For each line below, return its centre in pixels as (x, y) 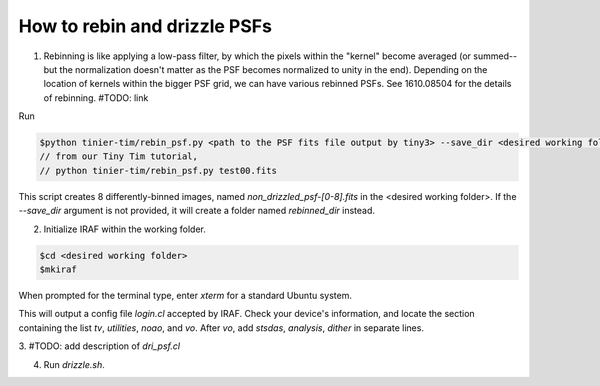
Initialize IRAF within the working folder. (125, 229)
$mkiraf (58, 269)
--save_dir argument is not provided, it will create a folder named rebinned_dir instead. (196, 211)
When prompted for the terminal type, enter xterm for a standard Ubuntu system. (185, 295)
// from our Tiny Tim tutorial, (119, 156)
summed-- (495, 56)
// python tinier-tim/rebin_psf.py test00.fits (158, 170)
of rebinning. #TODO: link (96, 97)
